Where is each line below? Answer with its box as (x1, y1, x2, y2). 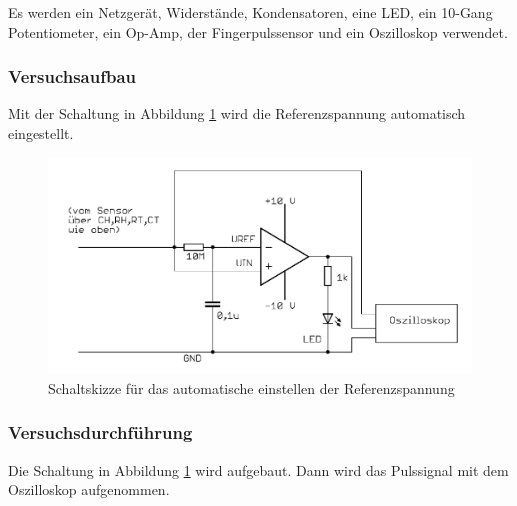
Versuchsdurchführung (8, 420, 193, 445)
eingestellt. (8, 123, 74, 143)
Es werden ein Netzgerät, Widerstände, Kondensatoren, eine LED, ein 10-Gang (8, 2, 493, 22)
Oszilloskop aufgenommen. (8, 479, 170, 500)
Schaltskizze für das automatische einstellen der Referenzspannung (48, 377, 455, 398)
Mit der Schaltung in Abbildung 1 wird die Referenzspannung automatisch (8, 103, 466, 124)
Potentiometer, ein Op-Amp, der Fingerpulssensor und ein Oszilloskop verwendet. (8, 21, 508, 42)
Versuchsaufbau (8, 64, 137, 89)
